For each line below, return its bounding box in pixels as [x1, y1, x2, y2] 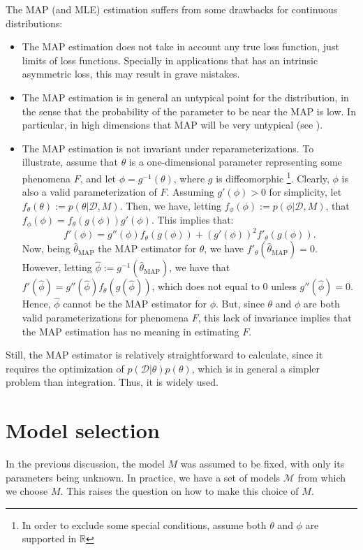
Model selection [6, 416, 160, 444]
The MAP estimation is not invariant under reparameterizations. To [22, 140, 314, 155]
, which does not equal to [151, 279, 260, 294]
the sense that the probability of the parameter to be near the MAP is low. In [22, 103, 356, 118]
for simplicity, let [269, 184, 342, 199]
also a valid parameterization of [22, 184, 157, 199]
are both [304, 296, 340, 311]
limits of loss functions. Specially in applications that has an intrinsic [22, 52, 318, 67]
